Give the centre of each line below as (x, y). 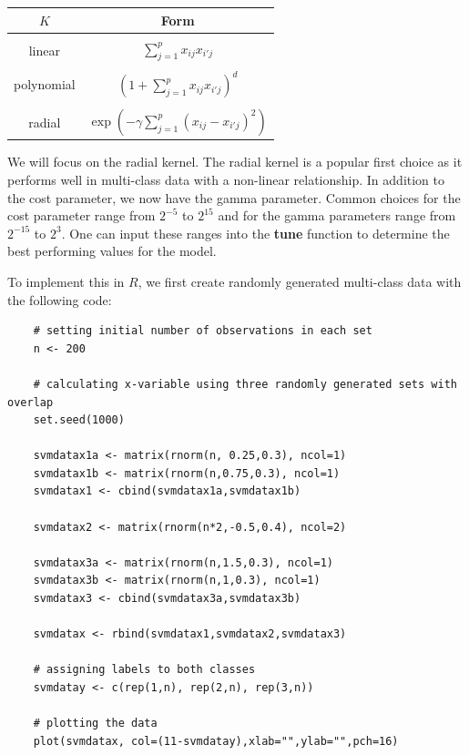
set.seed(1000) (79, 420)
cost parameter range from (82, 215)
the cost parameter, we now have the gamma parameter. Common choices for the (234, 197)
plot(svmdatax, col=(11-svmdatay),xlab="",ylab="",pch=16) (216, 741)
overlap (31, 402)
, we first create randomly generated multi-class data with (300, 281)
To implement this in (66, 281)
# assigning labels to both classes (144, 670)
